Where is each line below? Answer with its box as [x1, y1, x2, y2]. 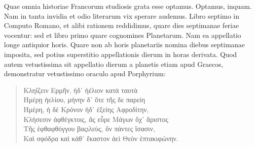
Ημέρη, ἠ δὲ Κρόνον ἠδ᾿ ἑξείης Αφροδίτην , [23, 104, 149, 114]
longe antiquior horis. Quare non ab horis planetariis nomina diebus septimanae [4, 39, 245, 50]
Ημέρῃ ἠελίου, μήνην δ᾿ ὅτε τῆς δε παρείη [23, 94, 146, 105]
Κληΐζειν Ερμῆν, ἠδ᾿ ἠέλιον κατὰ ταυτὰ [23, 85, 138, 95]
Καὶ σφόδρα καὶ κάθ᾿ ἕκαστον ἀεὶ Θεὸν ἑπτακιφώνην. [23, 133, 179, 143]
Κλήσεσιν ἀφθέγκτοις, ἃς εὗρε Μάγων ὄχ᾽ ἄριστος [23, 114, 168, 124]
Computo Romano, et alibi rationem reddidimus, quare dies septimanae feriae [4, 20, 239, 30]
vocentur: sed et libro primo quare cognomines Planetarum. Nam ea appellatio [4, 29, 241, 40]
